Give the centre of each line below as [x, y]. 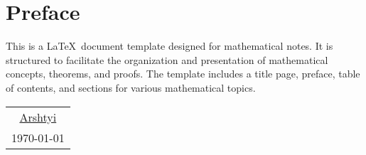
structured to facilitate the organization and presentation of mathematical [167, 59]
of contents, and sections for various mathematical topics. [131, 87]
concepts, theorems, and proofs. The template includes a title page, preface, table [183, 74]
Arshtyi [38, 117]
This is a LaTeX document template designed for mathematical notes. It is [169, 46]
